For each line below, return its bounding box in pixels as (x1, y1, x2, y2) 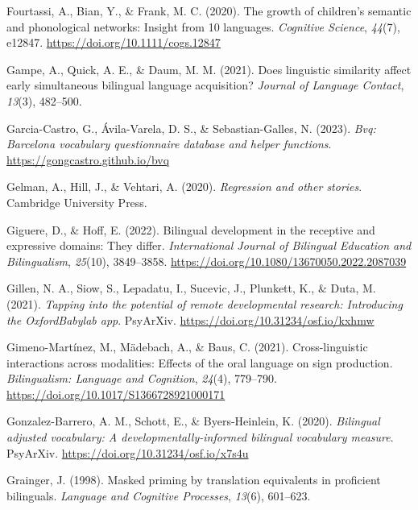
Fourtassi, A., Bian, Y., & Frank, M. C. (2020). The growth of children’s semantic (6, 2, 412, 19)
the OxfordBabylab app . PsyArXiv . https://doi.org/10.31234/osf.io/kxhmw (6, 311, 375, 328)
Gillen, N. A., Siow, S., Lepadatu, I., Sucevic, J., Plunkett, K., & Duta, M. (6, 280, 376, 296)
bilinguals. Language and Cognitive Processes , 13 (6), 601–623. (6, 487, 311, 504)
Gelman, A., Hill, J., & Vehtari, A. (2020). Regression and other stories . (6, 178, 362, 195)
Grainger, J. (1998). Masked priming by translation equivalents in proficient (6, 471, 381, 488)
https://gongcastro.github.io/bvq (6, 151, 170, 168)
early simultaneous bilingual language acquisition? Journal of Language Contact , (6, 77, 404, 93)
